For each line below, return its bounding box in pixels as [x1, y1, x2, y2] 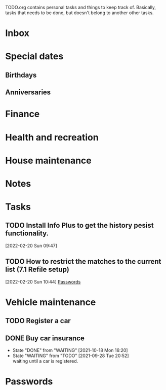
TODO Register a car [5, 316, 71, 325]
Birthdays [5, 70, 37, 79]
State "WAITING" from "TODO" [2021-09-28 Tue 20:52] [12, 352, 129, 359]
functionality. [5, 229, 49, 238]
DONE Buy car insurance [5, 334, 85, 342]
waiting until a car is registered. [12, 358, 78, 364]
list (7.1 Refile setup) [5, 265, 69, 274]
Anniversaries [5, 88, 51, 97]
